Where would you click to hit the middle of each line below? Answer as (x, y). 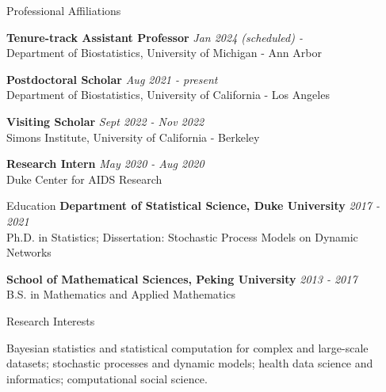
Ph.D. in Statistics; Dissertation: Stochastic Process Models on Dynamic (182, 236)
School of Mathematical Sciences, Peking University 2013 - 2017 (182, 278)
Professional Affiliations (64, 10)
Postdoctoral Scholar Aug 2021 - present (112, 79)
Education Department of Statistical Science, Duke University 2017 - (193, 206)
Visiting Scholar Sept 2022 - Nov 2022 (105, 121)
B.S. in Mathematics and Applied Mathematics (121, 294)
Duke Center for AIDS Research (84, 179)
